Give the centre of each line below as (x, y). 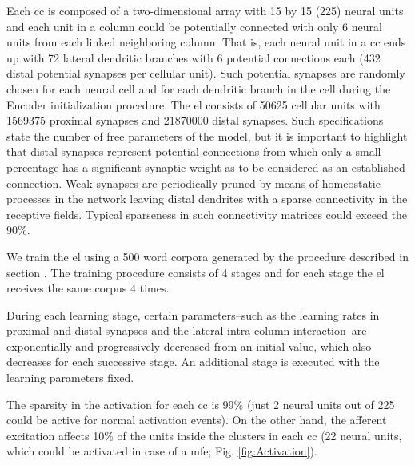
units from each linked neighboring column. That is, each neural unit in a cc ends (206, 42)
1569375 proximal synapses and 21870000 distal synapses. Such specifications (195, 120)
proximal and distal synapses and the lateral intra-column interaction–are (187, 330)
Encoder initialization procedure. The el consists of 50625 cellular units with (194, 104)
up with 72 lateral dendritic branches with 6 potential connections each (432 (194, 57)
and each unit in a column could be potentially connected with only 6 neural (194, 26)
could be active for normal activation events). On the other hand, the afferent (197, 420)
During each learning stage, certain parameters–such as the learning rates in (193, 314)
